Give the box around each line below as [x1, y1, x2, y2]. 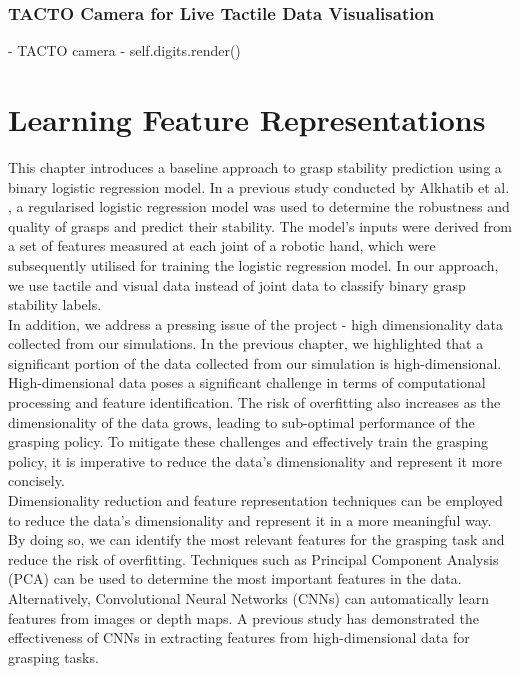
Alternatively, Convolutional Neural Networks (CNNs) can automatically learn [8, 588, 489, 608]
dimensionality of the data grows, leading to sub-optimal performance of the [8, 411, 475, 432]
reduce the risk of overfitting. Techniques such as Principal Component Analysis [8, 548, 499, 569]
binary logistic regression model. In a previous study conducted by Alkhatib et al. [8, 176, 510, 197]
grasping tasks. [8, 646, 99, 667]
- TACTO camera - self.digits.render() [8, 40, 241, 61]
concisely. [8, 470, 65, 491]
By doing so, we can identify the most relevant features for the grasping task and [8, 529, 505, 550]
